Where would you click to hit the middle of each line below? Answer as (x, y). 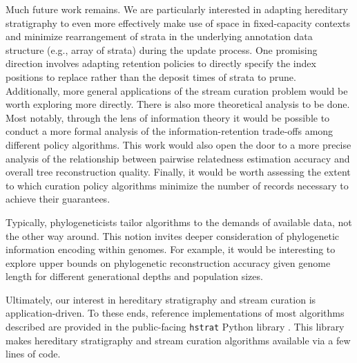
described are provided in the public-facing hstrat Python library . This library (175, 327)
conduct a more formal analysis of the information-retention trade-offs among (170, 131)
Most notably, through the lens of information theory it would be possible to (168, 117)
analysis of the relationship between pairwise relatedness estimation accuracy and (178, 158)
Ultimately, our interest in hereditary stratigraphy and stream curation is (161, 299)
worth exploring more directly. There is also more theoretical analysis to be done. (178, 104)
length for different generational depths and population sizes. (134, 276)
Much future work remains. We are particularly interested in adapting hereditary (177, 9)
